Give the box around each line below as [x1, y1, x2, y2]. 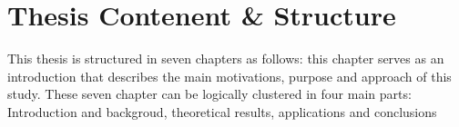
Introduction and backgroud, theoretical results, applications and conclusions [7, 102, 437, 121]
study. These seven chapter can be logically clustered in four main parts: [7, 84, 412, 103]
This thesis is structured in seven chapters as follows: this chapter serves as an [7, 49, 444, 68]
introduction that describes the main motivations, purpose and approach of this [7, 66, 452, 85]
